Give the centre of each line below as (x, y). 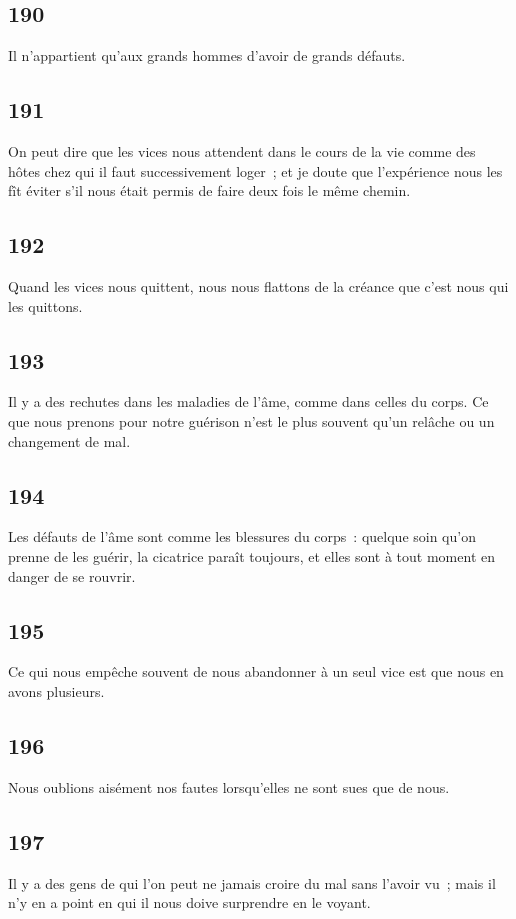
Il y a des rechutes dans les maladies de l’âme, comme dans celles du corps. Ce (248, 401)
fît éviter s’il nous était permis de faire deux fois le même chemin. (209, 190)
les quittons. (45, 305)
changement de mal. (69, 440)
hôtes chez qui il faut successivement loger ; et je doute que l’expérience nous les (255, 170)
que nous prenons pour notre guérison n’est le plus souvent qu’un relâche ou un (251, 420)
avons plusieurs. (56, 690)
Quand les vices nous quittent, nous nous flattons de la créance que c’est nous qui (258, 285)
